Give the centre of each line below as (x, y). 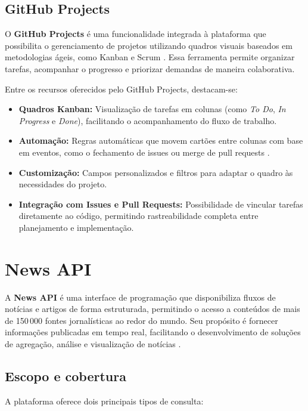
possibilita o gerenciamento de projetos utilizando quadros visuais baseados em (149, 45)
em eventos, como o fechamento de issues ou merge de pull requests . (144, 152)
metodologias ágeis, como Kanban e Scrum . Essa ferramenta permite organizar (150, 57)
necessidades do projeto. (63, 184)
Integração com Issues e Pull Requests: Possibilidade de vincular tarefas (161, 204)
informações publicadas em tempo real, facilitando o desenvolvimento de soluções (153, 332)
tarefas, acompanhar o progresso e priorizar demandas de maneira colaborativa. (150, 68)
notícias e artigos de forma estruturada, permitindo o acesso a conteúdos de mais (153, 309)
